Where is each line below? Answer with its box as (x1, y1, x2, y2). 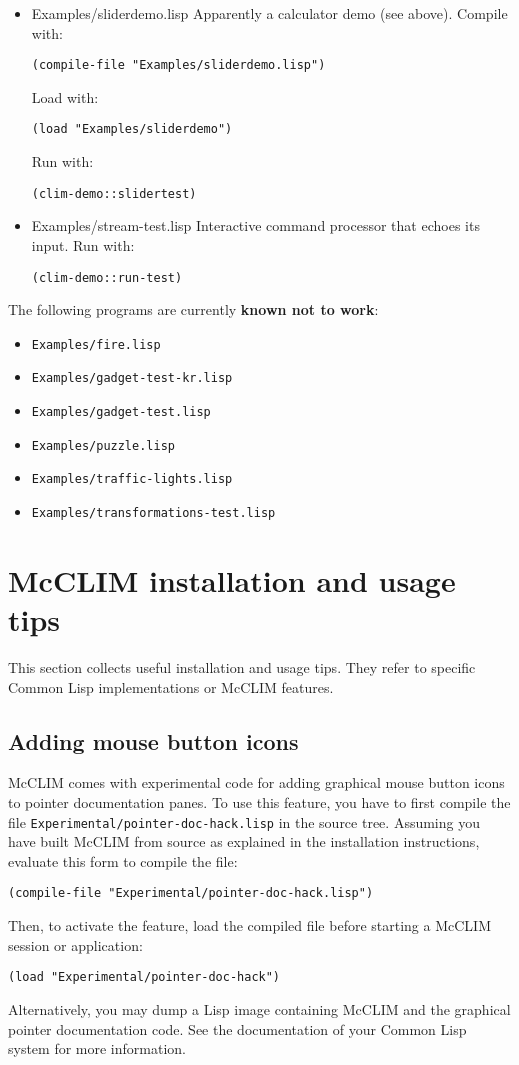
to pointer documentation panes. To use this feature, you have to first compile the (8, 792, 511, 813)
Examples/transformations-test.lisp (31, 506, 276, 521)
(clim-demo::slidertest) (31, 186, 197, 201)
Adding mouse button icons (8, 725, 299, 756)
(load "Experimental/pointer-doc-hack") (8, 970, 281, 985)
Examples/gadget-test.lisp (31, 405, 211, 420)
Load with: (31, 86, 99, 107)
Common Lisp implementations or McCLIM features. (8, 676, 334, 697)
